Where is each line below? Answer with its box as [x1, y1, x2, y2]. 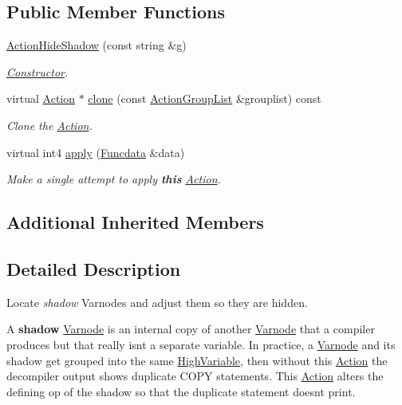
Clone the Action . [6, 116, 93, 133]
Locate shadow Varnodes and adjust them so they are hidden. [6, 293, 308, 310]
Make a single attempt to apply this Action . [6, 171, 221, 187]
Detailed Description [6, 256, 181, 281]
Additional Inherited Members [6, 210, 264, 234]
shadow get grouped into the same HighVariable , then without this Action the [6, 352, 388, 368]
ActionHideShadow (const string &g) [6, 37, 187, 53]
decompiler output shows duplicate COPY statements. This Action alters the [6, 368, 384, 384]
